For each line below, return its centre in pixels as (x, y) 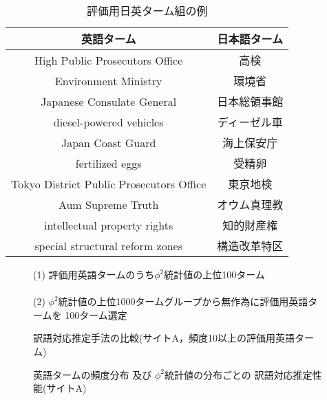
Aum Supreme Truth (108, 204)
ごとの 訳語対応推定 (267, 374)
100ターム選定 (96, 314)
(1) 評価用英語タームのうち (94, 274)
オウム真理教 (250, 204)
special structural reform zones (108, 245)
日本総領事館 (250, 101)
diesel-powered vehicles (108, 122)
